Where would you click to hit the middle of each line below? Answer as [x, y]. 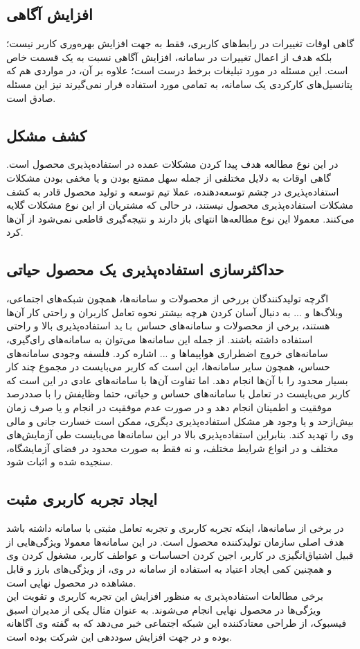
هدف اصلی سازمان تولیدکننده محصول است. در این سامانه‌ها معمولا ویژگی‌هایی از [175, 541]
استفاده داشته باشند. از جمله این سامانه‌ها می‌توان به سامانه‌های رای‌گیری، [160, 339]
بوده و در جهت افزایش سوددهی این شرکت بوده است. [119, 636]
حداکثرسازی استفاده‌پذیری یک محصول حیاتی [145, 269]
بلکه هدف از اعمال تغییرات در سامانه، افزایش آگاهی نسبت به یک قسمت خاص [169, 57]
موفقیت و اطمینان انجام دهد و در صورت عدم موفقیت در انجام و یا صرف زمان [169, 407]
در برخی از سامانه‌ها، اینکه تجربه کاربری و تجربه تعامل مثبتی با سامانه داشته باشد [175, 528]
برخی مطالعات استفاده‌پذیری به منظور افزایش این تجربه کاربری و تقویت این [165, 596]
